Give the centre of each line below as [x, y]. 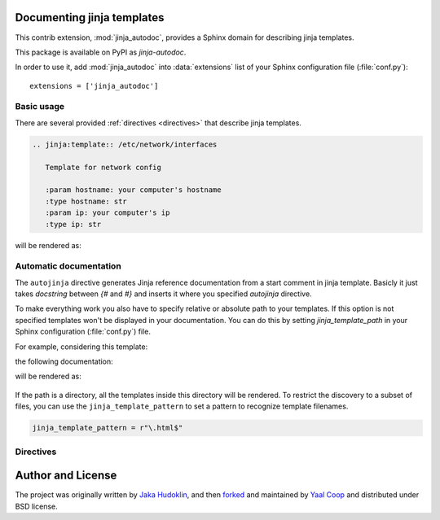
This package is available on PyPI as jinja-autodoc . [101, 52]
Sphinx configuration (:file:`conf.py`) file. [83, 332]
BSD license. [36, 506]
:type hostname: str [86, 201]
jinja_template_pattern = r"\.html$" [108, 428]
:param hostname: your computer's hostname [133, 190]
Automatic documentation [68, 266]
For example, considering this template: [81, 347]
